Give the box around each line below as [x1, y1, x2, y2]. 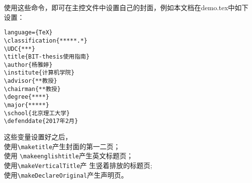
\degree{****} [4, 93, 50, 101]
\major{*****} [4, 102, 50, 109]
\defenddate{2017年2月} [4, 118, 78, 125]
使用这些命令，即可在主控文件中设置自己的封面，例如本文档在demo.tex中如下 [4, 2, 249, 12]
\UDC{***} [4, 45, 35, 52]
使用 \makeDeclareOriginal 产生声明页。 [4, 169, 128, 180]
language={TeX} [4, 29, 53, 36]
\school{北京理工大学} [4, 109, 70, 117]
